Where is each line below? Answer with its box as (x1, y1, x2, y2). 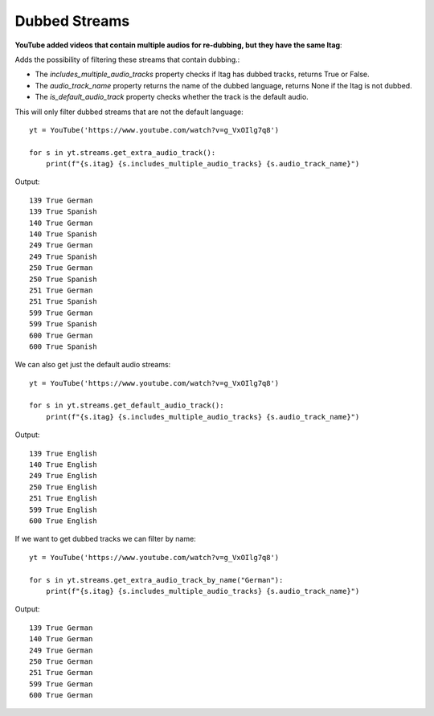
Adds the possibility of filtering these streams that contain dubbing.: (14, 55, 240, 64)
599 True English (29, 505, 97, 514)
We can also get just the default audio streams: (14, 360, 171, 370)
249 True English (29, 471, 97, 481)
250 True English (29, 482, 97, 492)
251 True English (29, 494, 97, 503)
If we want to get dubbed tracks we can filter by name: (14, 534, 196, 544)
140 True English (29, 460, 97, 469)
